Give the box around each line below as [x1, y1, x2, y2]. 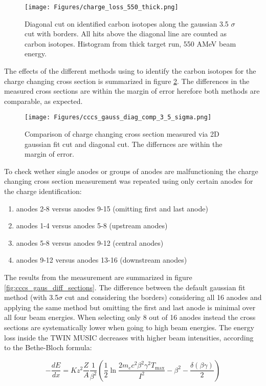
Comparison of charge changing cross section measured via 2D [25, 128, 219, 139]
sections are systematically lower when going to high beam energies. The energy [4, 321, 254, 332]
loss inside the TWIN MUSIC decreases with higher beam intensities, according [4, 332, 254, 342]
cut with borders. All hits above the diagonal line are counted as [25, 28, 227, 39]
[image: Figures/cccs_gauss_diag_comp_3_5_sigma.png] [25, 114, 212, 121]
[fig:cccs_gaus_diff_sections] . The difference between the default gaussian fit [4, 282, 246, 292]
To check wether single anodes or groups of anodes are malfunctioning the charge [4, 165, 258, 176]
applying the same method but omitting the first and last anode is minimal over [4, 302, 256, 312]
